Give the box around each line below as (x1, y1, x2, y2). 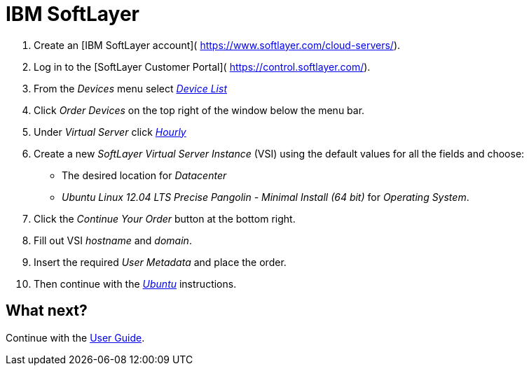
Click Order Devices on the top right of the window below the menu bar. (34, 104, 365, 116)
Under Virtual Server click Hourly (34, 125, 186, 138)
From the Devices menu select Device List (34, 82, 227, 94)
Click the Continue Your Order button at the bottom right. (34, 212, 296, 225)
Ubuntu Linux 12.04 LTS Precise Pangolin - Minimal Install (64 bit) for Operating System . (62, 190, 469, 203)
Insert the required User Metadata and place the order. (34, 255, 287, 268)
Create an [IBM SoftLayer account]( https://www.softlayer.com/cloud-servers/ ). (34, 38, 401, 51)
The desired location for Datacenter (62, 169, 227, 181)
